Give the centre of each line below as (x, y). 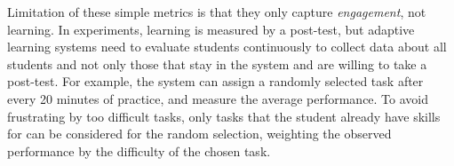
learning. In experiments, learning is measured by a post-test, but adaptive (211, 29)
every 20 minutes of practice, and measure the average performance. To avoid (218, 98)
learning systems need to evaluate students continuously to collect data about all (227, 47)
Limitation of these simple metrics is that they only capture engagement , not (217, 12)
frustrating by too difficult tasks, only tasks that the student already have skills (224, 116)
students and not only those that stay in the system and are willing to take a (217, 63)
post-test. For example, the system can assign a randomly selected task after (215, 81)
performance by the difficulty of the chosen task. (139, 150)
